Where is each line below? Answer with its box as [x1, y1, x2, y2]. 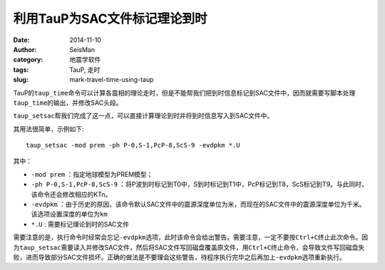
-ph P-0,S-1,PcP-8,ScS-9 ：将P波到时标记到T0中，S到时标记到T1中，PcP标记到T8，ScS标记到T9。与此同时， [31, 180, 369, 189]
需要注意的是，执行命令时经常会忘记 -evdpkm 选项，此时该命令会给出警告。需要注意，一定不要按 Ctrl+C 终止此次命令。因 [13, 233, 369, 242]
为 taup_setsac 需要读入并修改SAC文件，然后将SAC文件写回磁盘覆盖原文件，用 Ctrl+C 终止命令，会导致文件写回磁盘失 [13, 243, 365, 251]
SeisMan [69, 45, 96, 53]
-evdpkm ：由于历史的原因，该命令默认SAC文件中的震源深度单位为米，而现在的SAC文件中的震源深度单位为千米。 [31, 200, 366, 209]
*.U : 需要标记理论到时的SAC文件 [31, 219, 130, 228]
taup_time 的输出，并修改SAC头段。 [13, 98, 123, 107]
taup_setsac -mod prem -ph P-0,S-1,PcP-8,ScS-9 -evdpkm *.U [26, 141, 240, 150]
